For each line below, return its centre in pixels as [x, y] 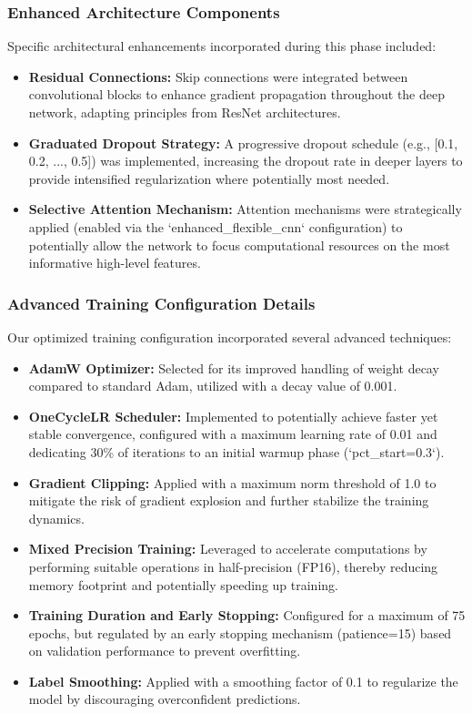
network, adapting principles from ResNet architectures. [185, 112]
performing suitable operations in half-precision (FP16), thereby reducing [233, 566]
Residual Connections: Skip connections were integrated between [218, 76]
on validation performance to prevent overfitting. [165, 651]
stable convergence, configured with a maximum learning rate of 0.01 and [233, 434]
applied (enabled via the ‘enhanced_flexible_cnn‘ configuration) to [216, 226]
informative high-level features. [115, 263]
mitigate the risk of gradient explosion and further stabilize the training [229, 500]
